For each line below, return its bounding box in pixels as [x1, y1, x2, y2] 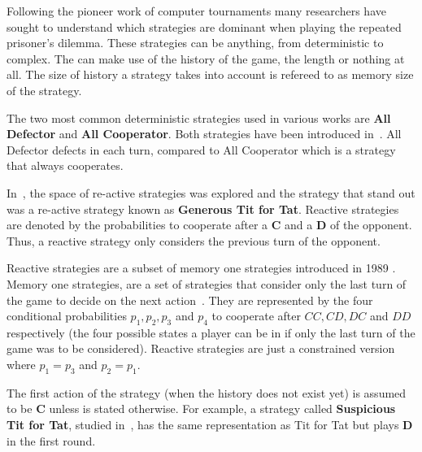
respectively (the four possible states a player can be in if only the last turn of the [7, 324, 415, 341]
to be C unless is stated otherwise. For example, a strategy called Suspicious [7, 400, 396, 417]
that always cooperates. [7, 157, 124, 174]
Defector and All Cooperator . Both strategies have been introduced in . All [7, 125, 402, 142]
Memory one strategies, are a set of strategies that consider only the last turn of [7, 275, 407, 292]
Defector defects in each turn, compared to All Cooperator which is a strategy [7, 141, 396, 158]
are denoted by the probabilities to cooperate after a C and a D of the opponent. [7, 216, 412, 233]
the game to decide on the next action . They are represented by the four [7, 291, 373, 308]
